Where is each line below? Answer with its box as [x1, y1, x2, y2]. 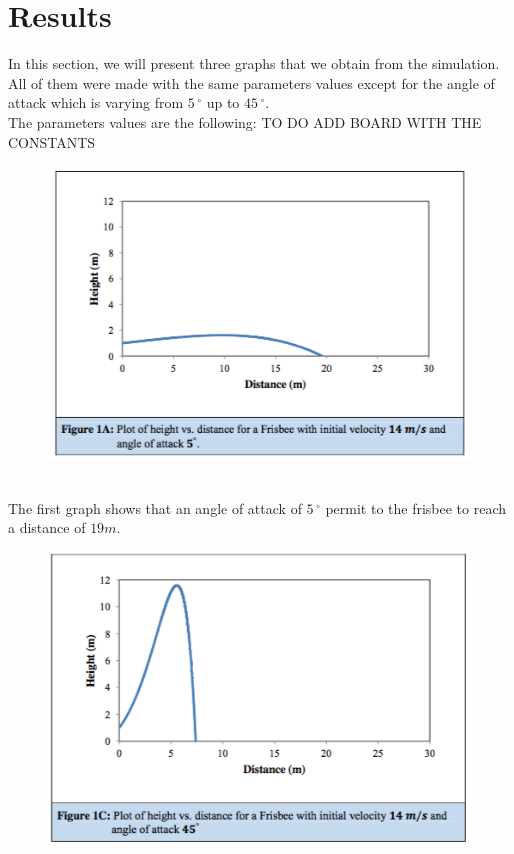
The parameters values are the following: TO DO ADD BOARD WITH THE [8, 111, 482, 132]
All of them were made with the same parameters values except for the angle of [8, 72, 495, 93]
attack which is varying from [8, 92, 184, 113]
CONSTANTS [8, 131, 96, 152]
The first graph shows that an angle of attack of [8, 497, 302, 518]
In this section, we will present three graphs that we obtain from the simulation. [8, 53, 500, 74]
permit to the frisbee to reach [325, 497, 507, 518]
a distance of [8, 517, 86, 538]
